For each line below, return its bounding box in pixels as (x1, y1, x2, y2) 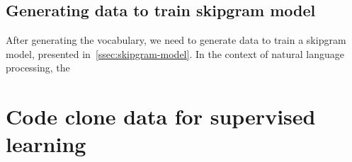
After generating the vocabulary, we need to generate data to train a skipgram (6, 33, 346, 47)
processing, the (6, 60, 70, 75)
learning (6, 129, 86, 158)
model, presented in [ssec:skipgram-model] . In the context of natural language (6, 46, 344, 61)
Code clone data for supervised (6, 102, 316, 131)
